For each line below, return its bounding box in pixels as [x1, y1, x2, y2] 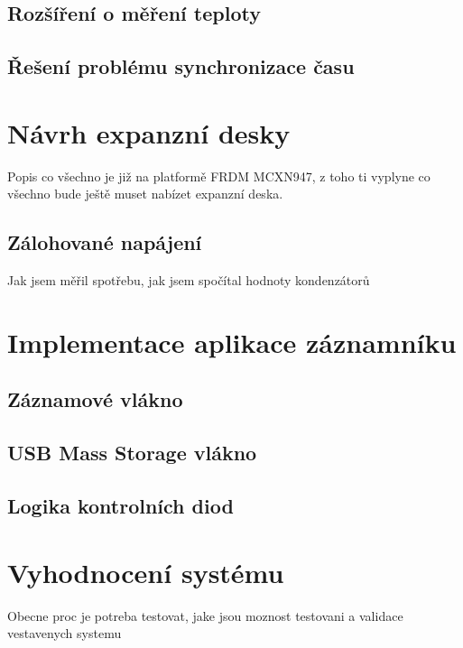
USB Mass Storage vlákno [7, 439, 257, 467]
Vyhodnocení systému [7, 553, 284, 590]
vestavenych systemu [7, 624, 122, 643]
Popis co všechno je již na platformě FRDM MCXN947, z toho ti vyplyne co [7, 166, 431, 185]
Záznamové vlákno [7, 385, 183, 413]
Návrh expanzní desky [7, 114, 291, 151]
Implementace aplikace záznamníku [7, 323, 457, 360]
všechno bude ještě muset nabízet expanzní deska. [7, 184, 283, 203]
